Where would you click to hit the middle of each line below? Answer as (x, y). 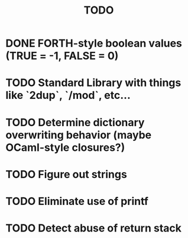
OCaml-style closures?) (65, 147)
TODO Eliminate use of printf (77, 201)
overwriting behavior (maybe (79, 135)
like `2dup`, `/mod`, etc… (68, 95)
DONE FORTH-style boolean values (94, 43)
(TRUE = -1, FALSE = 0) (62, 56)
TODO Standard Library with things (93, 83)
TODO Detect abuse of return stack (93, 228)
